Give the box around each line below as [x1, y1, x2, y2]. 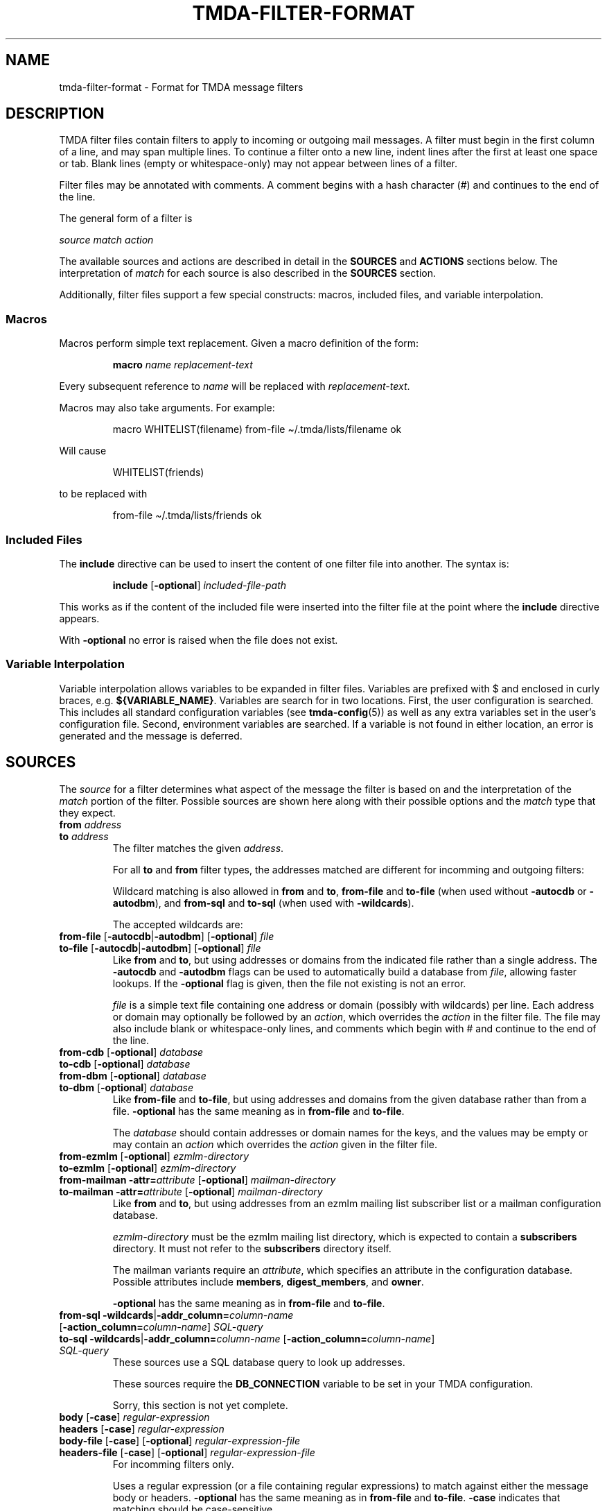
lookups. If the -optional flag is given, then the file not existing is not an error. [112, 977, 466, 989]
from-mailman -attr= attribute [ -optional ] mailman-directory [59, 1173, 336, 1186]
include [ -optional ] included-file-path [112, 579, 287, 591]
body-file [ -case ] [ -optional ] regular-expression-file [59, 1434, 300, 1446]
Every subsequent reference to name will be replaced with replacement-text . [59, 380, 410, 393]
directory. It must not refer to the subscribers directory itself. [112, 1242, 392, 1254]
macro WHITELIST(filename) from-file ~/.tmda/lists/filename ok [112, 423, 402, 436]
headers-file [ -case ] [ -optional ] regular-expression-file [59, 1446, 315, 1458]
